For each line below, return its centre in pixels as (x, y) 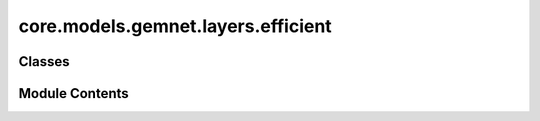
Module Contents (73, 93)
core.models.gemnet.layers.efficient (175, 26)
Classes (44, 61)
